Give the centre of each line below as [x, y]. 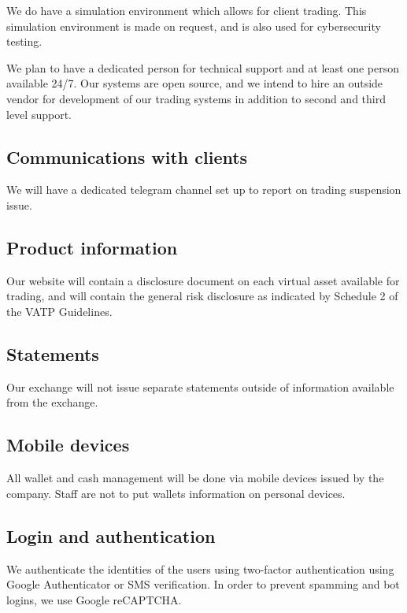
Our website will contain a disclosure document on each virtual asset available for [203, 280]
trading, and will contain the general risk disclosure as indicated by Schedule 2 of [202, 296]
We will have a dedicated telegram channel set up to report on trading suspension [204, 189]
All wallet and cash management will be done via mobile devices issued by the [195, 478]
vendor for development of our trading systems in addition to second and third [196, 98]
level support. [39, 114]
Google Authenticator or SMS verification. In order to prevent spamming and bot [203, 584]
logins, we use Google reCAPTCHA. [94, 599]
